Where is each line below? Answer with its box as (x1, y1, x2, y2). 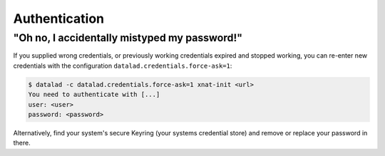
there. (13, 139, 31, 147)
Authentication (13, 11, 105, 26)
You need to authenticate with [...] (28, 90, 160, 99)
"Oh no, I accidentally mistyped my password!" (13, 31, 242, 44)
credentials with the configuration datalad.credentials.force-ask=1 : (13, 61, 232, 70)
